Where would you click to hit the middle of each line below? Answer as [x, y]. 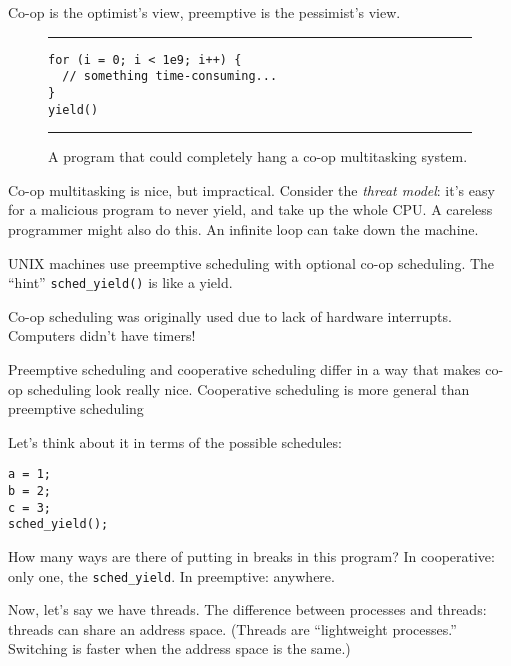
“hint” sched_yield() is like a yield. [120, 282]
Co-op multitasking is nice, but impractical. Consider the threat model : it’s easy [251, 189]
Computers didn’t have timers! [102, 335]
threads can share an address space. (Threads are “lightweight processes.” [232, 628]
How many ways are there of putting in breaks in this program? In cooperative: [251, 556]
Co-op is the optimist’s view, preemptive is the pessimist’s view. [204, 12]
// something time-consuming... [170, 76]
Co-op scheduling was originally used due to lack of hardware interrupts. [230, 315]
